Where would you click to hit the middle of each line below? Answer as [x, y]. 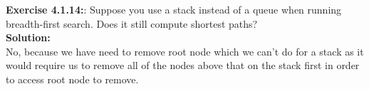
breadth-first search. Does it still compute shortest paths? [132, 23]
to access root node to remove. [72, 79]
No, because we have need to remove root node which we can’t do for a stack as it [185, 51]
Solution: [28, 37]
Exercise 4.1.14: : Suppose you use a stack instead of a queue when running [174, 9]
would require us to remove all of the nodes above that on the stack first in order [183, 65]
